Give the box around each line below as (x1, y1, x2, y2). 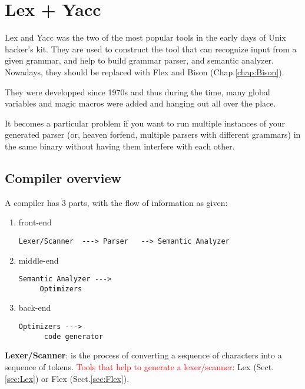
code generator (44, 332, 103, 341)
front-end (18, 216, 52, 228)
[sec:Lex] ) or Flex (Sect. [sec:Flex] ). (5, 372, 130, 384)
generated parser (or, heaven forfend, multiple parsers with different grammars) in (5, 128, 301, 141)
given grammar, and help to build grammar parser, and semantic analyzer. (5, 54, 274, 67)
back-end (18, 301, 51, 314)
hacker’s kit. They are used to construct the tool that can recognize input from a (5, 42, 297, 55)
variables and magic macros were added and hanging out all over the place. (5, 97, 276, 109)
